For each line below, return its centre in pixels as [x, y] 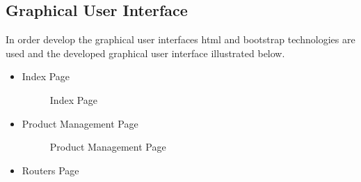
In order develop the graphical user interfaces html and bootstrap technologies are [180, 39]
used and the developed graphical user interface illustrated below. [145, 53]
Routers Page [50, 170]
